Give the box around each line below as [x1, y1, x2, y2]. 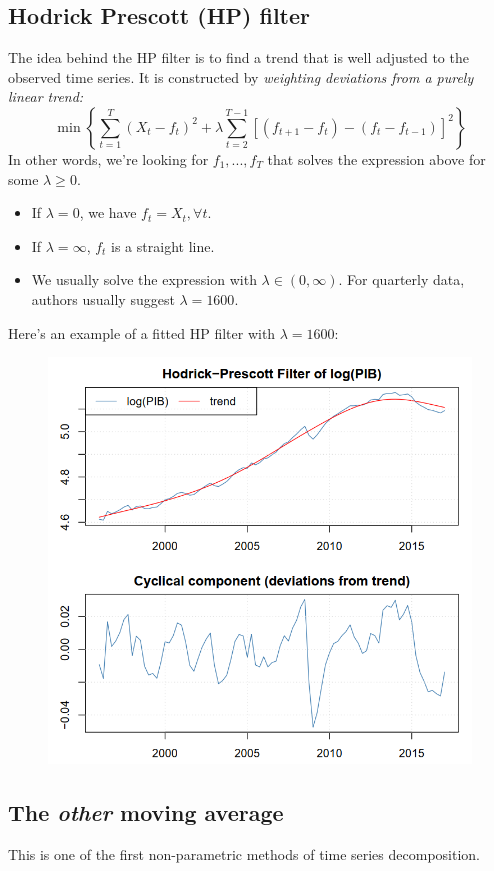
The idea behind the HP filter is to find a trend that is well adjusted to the [8, 47, 469, 68]
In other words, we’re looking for [8, 148, 209, 169]
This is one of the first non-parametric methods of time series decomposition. [8, 844, 480, 865]
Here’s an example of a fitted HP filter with [8, 322, 276, 343]
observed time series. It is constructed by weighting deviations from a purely [8, 66, 474, 87]
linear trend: [8, 86, 84, 107]
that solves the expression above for [267, 148, 486, 169]
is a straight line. [111, 235, 215, 256]
